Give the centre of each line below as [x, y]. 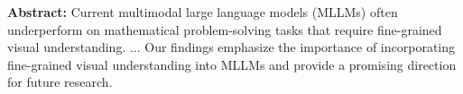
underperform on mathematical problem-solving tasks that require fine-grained [225, 29]
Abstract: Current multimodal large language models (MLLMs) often [203, 12]
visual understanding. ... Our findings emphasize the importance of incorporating [231, 47]
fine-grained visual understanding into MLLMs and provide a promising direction [232, 64]
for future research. [60, 82]
